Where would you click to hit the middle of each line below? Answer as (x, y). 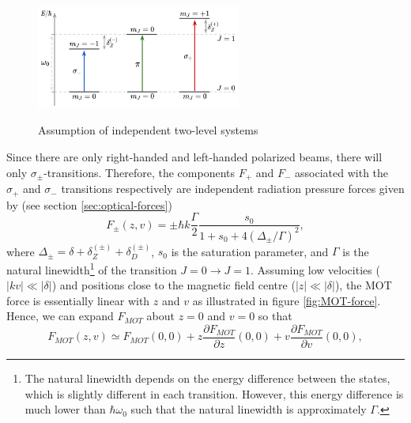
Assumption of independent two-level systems (148, 130)
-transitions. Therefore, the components (139, 172)
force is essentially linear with (78, 300)
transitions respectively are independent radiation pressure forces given (233, 189)
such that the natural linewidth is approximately (249, 409)
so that (275, 316)
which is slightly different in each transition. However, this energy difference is (214, 393)
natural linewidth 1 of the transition (92, 268)
